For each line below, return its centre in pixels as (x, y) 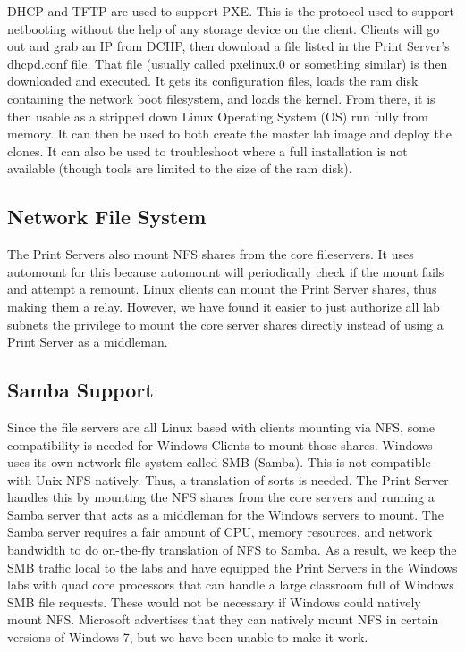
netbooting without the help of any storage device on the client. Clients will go (224, 28)
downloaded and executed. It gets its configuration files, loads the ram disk (213, 81)
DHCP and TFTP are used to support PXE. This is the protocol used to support (231, 11)
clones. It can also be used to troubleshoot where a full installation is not (207, 150)
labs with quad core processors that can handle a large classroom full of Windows (231, 585)
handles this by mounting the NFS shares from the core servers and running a (221, 497)
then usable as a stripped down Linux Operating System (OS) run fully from (218, 116)
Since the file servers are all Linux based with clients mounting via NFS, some (221, 426)
